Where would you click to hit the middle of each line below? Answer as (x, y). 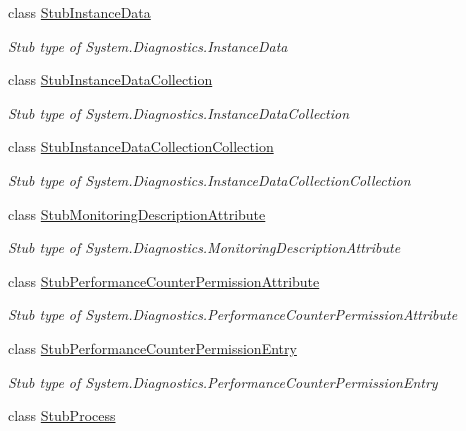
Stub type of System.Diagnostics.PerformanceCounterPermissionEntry (223, 381)
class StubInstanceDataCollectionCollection (141, 146)
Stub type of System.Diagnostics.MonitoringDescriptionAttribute (204, 247)
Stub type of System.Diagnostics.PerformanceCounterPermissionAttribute (233, 314)
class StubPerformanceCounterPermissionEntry (152, 347)
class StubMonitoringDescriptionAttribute (137, 213)
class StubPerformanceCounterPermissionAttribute (164, 280)
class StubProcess (62, 415)
